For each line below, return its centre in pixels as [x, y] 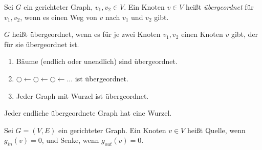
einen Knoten [202, 34]
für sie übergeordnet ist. [42, 44]
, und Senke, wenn [70, 140]
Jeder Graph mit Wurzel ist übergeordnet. [82, 95]
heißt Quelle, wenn [216, 130]
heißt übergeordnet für [220, 7]
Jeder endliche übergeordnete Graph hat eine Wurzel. [88, 113]
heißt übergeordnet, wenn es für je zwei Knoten [86, 34]
